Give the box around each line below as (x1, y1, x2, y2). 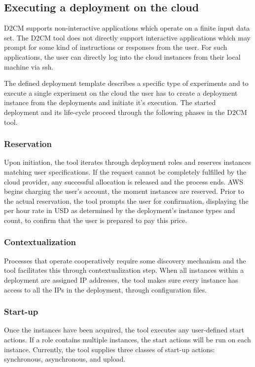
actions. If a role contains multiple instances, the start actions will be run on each (4, 334, 251, 344)
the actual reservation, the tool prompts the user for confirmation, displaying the (4, 195, 249, 206)
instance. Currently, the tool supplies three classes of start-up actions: (4, 344, 215, 354)
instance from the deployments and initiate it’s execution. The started (4, 97, 216, 108)
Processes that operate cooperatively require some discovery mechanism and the (4, 255, 246, 265)
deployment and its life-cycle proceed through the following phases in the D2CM (4, 107, 247, 117)
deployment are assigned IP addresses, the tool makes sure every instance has (4, 274, 238, 285)
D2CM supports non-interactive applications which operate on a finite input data (4, 23, 250, 33)
